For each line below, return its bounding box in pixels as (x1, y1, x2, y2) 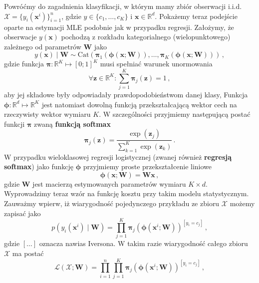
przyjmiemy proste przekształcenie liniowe (83, 161, 212, 172)
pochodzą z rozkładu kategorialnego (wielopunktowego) (61, 31, 231, 42)
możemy (230, 198, 255, 209)
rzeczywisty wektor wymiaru (4, 109, 91, 119)
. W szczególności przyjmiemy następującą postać (99, 109, 251, 119)
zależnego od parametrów (4, 41, 81, 51)
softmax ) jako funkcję (4, 161, 73, 172)
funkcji (4, 118, 25, 129)
